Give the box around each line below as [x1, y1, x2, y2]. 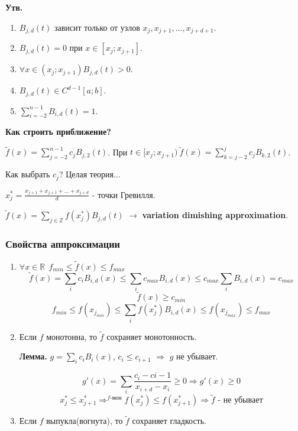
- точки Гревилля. [92, 188, 156, 200]
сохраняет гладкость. [132, 414, 206, 427]
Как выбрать [5, 168, 50, 180]
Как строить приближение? [5, 125, 111, 138]
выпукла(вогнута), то [46, 414, 123, 427]
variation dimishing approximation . [142, 209, 289, 221]
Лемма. [19, 350, 47, 362]
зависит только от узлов [54, 21, 140, 33]
